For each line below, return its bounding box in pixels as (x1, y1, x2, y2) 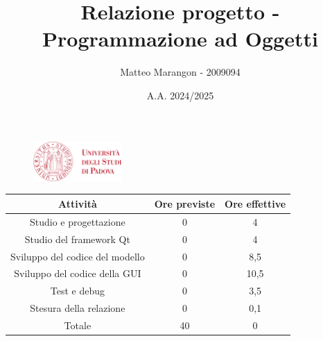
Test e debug (50, 283, 105, 298)
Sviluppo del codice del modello (10, 249, 145, 263)
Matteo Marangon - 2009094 (120, 65, 241, 79)
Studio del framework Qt (24, 231, 130, 246)
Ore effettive (225, 196, 286, 210)
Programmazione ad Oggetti (42, 24, 318, 53)
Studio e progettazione (29, 214, 125, 228)
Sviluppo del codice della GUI (14, 266, 141, 281)
